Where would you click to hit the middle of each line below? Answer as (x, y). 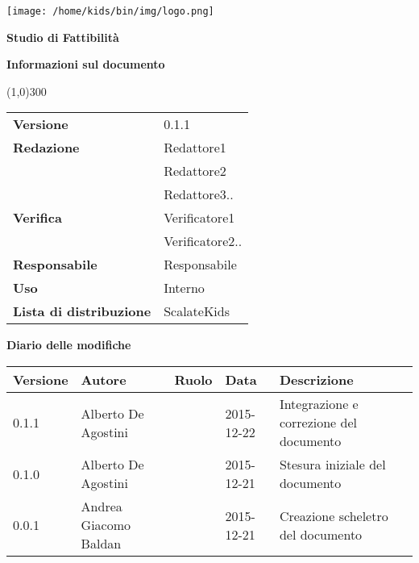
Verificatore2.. (203, 241)
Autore (104, 380)
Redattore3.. (199, 194)
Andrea (102, 507)
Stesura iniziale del (332, 465)
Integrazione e (319, 404)
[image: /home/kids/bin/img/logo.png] (110, 11)
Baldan (101, 544)
